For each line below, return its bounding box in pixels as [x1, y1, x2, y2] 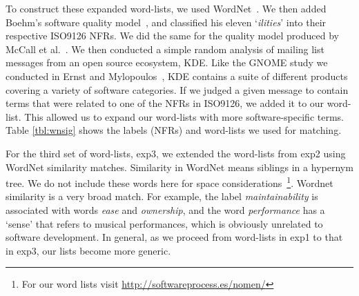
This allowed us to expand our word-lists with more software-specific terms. [24, 109, 344, 124]
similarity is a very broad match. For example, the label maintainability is [6, 189, 318, 204]
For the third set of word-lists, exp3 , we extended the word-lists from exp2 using [6, 146, 346, 160]
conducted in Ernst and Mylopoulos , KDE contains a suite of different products [6, 68, 348, 83]
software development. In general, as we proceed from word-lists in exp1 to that [6, 230, 343, 244]
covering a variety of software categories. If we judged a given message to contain [6, 82, 349, 97]
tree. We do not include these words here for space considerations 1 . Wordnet [6, 174, 333, 190]
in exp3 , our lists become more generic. [6, 243, 171, 257]
